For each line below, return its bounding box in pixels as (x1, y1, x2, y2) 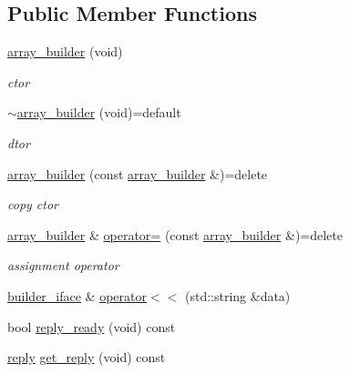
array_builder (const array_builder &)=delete (7, 164, 268, 183)
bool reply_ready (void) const (7, 317, 176, 336)
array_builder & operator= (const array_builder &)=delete (7, 225, 343, 244)
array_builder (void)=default (16, 103, 181, 122)
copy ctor (7, 195, 58, 214)
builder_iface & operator (7, 286, 147, 305)
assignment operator (7, 256, 119, 275)
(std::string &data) (184, 286, 291, 305)
